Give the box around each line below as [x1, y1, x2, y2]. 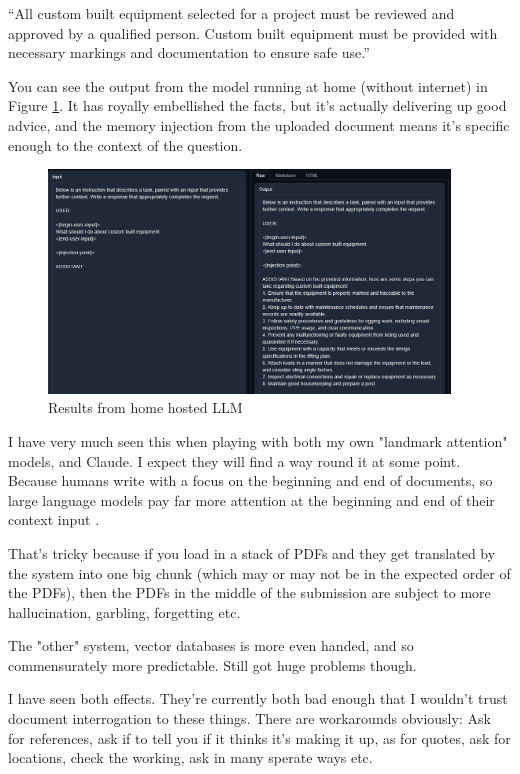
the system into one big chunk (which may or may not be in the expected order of [8, 562, 511, 583]
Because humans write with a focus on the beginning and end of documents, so [8, 470, 493, 491]
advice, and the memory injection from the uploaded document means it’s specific [8, 114, 510, 135]
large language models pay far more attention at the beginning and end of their [8, 489, 495, 510]
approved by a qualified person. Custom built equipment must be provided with [8, 22, 498, 43]
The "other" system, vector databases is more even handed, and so [8, 635, 414, 656]
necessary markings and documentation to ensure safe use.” [8, 42, 370, 63]
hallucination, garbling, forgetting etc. [8, 601, 241, 622]
